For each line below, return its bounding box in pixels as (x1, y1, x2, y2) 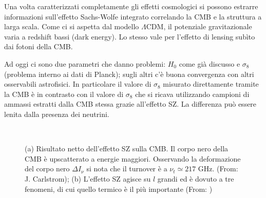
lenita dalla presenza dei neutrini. (4, 108, 109, 119)
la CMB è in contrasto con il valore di (4, 88, 124, 99)
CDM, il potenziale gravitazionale (146, 21, 252, 32)
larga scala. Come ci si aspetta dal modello (4, 21, 139, 32)
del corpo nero (25, 163, 70, 174)
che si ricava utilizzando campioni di (135, 88, 250, 99)
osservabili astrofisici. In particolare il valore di (4, 78, 151, 89)
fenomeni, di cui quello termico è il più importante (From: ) (25, 183, 213, 194)
